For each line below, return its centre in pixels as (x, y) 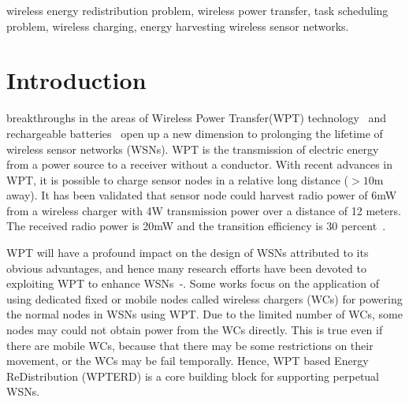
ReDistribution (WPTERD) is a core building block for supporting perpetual (193, 376)
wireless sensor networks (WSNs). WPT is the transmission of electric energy (193, 149)
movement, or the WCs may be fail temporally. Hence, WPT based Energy (188, 361)
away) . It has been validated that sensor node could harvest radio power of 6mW (202, 195)
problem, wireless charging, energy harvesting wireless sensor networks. (178, 26)
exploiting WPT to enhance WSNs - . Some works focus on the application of (193, 283)
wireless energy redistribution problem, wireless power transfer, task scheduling (197, 10)
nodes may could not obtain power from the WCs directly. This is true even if (195, 330)
